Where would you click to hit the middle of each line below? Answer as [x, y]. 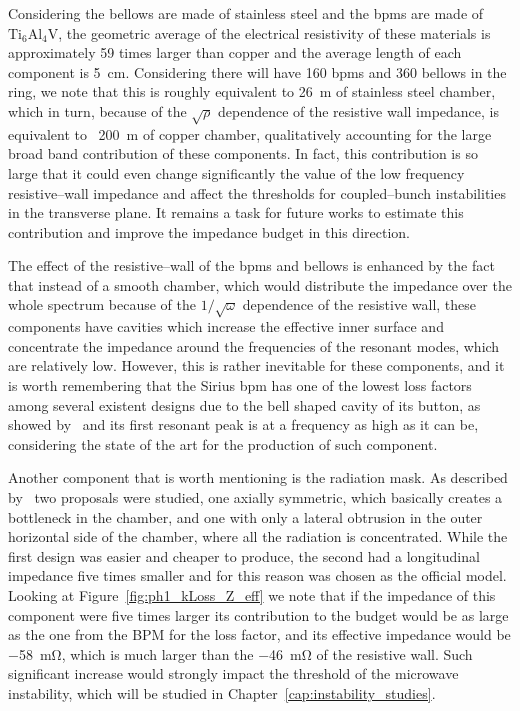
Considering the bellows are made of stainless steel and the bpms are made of [246, 13]
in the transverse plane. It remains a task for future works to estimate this [236, 212]
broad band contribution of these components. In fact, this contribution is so [243, 153]
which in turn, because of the [97, 110]
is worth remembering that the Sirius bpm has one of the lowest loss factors [240, 385]
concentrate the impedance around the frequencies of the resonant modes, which [254, 345]
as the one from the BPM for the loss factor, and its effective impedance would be [259, 634]
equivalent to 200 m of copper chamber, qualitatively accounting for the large [250, 133]
